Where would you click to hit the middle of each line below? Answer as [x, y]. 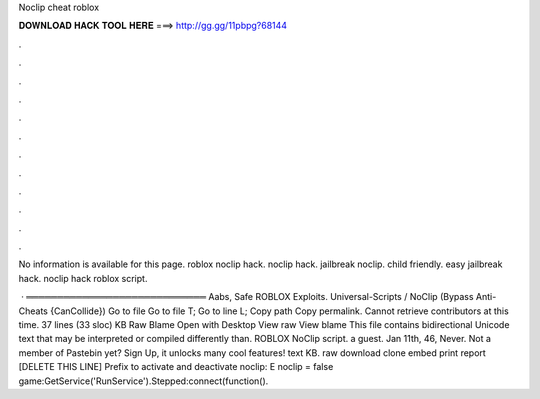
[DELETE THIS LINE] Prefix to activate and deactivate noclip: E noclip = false [176, 367]
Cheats [33, 311]
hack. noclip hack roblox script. [83, 278]
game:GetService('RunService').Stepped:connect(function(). [143, 381]
